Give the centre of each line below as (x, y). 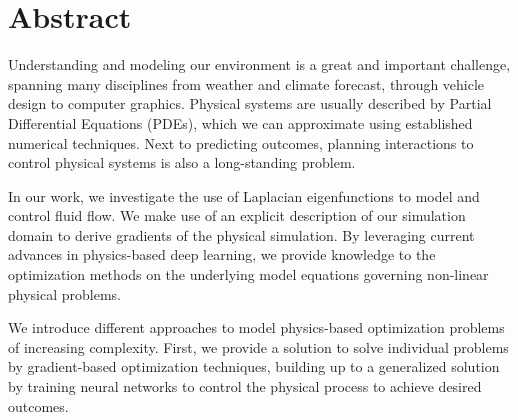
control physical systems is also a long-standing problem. (182, 162)
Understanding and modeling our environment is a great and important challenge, (259, 64)
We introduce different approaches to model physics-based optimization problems (256, 327)
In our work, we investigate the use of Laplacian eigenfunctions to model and (244, 195)
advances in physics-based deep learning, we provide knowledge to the (222, 254)
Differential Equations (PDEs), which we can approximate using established (240, 122)
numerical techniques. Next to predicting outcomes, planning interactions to (241, 142)
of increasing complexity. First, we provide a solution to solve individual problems (258, 346)
